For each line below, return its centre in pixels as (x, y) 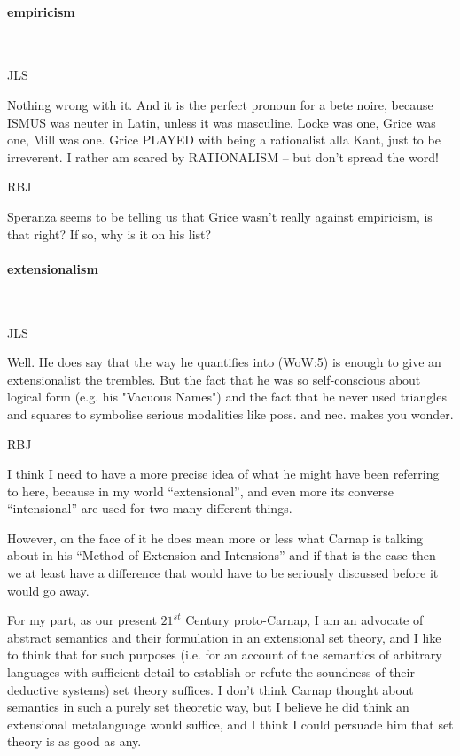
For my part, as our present (82, 620)
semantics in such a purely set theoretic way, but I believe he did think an (208, 707)
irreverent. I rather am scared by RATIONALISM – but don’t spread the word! (223, 156)
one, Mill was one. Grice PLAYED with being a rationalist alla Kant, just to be (224, 140)
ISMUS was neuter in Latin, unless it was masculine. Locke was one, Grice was (222, 122)
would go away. (48, 590)
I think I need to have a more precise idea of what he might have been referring (223, 474)
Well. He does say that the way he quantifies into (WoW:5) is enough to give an (224, 362)
